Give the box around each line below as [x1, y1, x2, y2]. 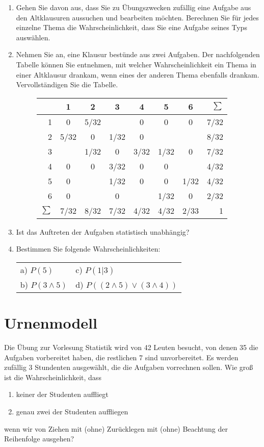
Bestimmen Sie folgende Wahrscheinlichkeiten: [16, 243, 161, 254]
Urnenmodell [4, 312, 97, 333]
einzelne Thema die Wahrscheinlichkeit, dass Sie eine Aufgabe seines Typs [16, 22, 247, 33]
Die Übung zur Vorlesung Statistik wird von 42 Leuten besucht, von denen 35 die [4, 342, 258, 353]
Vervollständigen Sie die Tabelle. [16, 79, 118, 90]
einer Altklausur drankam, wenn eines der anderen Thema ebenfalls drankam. [16, 69, 259, 80]
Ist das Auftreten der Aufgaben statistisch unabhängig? [16, 226, 190, 237]
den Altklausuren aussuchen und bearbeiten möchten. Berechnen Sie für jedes [16, 12, 259, 22]
